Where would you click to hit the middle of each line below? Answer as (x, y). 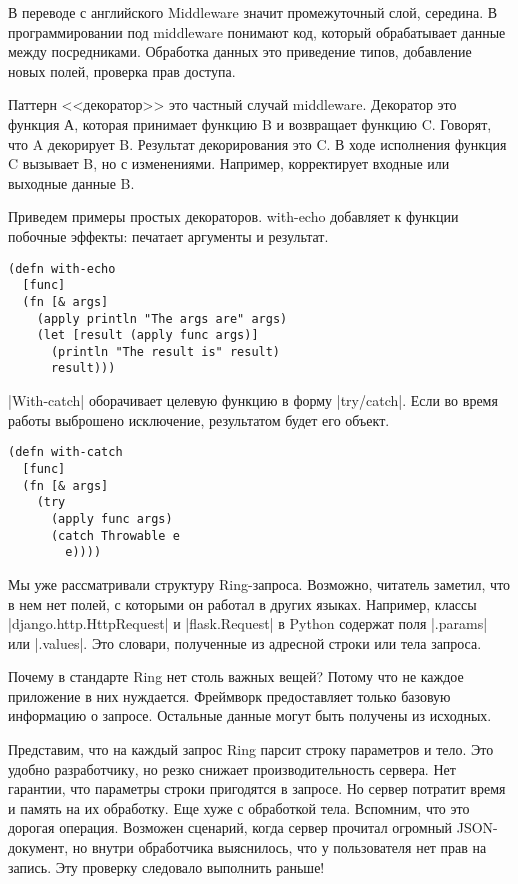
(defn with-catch (65, 452)
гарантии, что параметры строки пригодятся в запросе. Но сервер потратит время (257, 788)
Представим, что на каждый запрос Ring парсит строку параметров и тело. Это (251, 749)
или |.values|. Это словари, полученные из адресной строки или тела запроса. (245, 642)
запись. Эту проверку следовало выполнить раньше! (166, 866)
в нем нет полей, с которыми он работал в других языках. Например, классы (242, 603)
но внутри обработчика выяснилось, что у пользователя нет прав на (279, 847)
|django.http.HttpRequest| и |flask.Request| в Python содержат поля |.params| (248, 623)
